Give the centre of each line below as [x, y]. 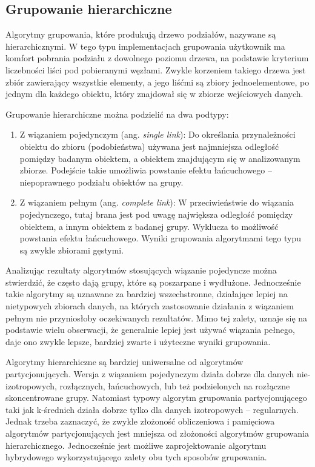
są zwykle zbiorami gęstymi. [72, 250]
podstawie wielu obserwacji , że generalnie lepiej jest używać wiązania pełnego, [150, 330]
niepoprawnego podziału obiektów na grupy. [101, 182]
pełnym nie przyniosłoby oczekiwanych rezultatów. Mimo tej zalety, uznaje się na [157, 317]
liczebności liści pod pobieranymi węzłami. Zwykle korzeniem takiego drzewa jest [156, 69]
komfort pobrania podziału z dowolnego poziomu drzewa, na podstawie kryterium [157, 58]
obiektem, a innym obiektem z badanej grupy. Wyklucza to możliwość [149, 226]
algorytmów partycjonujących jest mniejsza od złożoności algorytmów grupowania [157, 433]
